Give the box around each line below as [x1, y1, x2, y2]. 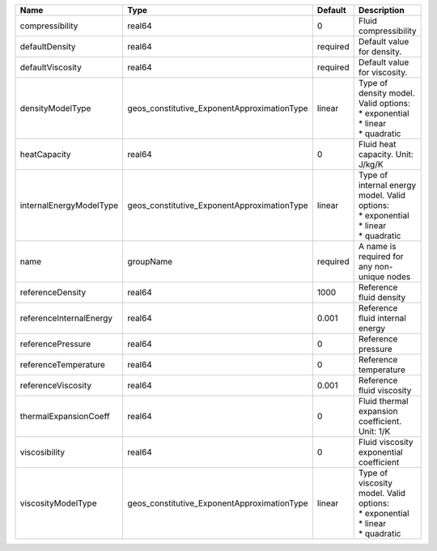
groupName [127, 256, 173, 267]
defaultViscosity [19, 61, 83, 73]
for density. [358, 46, 402, 57]
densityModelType [19, 103, 91, 113]
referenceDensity [19, 287, 87, 298]
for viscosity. [358, 67, 408, 78]
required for [358, 251, 404, 262]
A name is [358, 241, 397, 252]
